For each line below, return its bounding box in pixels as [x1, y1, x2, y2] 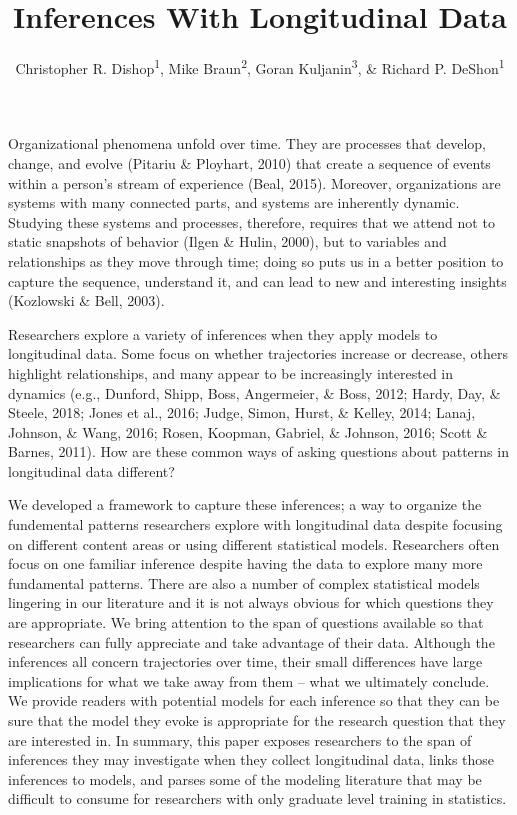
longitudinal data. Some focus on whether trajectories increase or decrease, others [8, 343, 508, 364]
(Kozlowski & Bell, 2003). [8, 290, 165, 311]
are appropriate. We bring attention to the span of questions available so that [8, 612, 484, 633]
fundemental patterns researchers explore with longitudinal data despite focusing [8, 514, 503, 535]
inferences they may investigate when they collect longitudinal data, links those [8, 749, 495, 770]
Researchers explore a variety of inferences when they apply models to [8, 323, 438, 344]
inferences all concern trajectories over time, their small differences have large [8, 651, 483, 672]
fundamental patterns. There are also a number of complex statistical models [8, 572, 480, 593]
